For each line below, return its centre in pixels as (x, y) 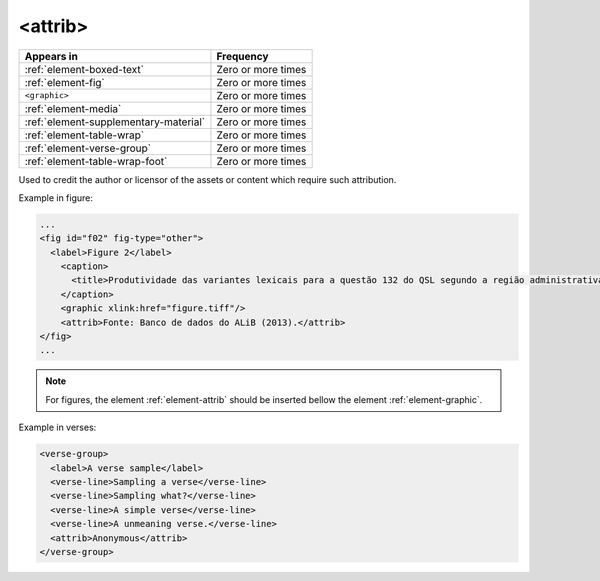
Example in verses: (57, 427)
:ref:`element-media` (73, 108)
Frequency (242, 56)
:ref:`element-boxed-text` (84, 69)
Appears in (51, 56)
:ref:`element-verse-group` (88, 148)
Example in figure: (56, 197)
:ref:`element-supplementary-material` (115, 122)
